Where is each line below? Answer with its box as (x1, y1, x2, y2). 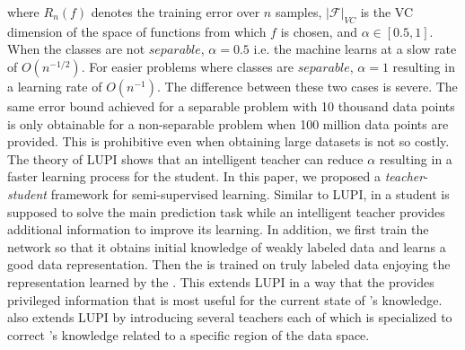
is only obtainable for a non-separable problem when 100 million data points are (7, 114, 449, 133)
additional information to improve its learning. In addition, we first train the (7, 220, 429, 239)
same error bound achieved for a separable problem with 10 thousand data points (7, 96, 455, 115)
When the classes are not (7, 39, 145, 58)
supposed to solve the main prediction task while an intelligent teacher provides (7, 202, 445, 221)
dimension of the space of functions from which (7, 22, 267, 40)
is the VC (360, 3, 414, 21)
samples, (275, 3, 322, 21)
